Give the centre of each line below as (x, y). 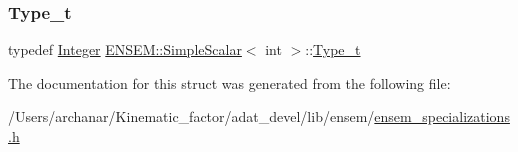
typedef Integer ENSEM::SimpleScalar (125, 49)
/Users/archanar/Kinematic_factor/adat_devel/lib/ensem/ (191, 116)
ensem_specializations (442, 116)
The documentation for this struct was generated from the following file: (229, 82)
